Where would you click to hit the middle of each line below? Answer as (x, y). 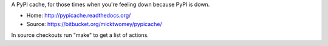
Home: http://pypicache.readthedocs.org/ (79, 16)
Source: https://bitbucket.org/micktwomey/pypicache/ (94, 24)
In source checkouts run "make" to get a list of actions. (80, 35)
